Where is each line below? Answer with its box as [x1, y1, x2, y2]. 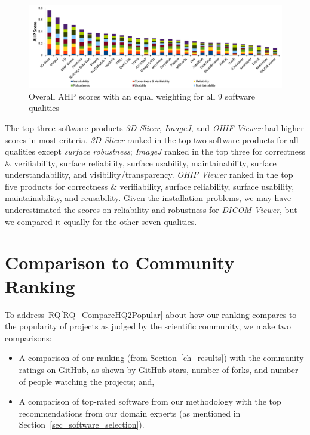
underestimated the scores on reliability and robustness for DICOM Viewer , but [5, 203, 297, 216]
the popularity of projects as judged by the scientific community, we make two [5, 320, 291, 332]
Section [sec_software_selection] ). [19, 418, 145, 431]
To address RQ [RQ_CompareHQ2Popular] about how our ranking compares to [5, 308, 297, 320]
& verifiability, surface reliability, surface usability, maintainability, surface [5, 156, 277, 169]
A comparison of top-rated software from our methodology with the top [19, 395, 281, 408]
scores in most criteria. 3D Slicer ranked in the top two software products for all [5, 133, 299, 146]
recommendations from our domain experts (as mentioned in [19, 406, 241, 419]
